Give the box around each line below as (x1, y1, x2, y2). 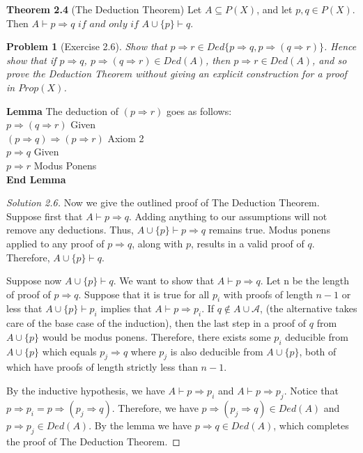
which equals (42, 344, 97, 358)
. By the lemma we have (88, 417, 192, 432)
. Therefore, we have (111, 400, 199, 415)
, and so (311, 52, 347, 67)
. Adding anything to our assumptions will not (129, 208, 327, 223)
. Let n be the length (260, 273, 349, 288)
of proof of (6, 286, 51, 301)
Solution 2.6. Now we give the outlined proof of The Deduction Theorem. (6, 195, 320, 210)
